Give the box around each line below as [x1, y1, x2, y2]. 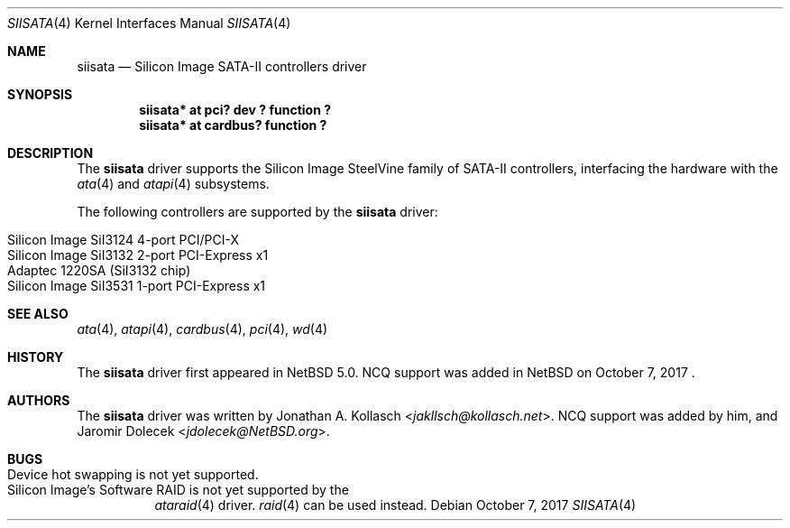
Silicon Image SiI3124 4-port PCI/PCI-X [7, 232, 239, 247]
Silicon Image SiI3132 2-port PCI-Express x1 [7, 247, 269, 263]
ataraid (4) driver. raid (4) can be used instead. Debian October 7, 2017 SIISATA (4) [154, 497, 637, 513]
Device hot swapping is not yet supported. [7, 467, 259, 482]
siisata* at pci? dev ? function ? [139, 102, 332, 117]
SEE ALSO [7, 306, 69, 321]
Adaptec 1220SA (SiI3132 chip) [7, 263, 191, 278]
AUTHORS [7, 393, 70, 408]
